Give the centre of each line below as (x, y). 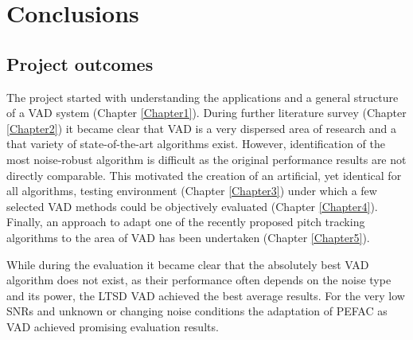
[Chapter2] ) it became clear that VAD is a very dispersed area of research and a (201, 128)
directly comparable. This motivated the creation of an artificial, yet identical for (204, 175)
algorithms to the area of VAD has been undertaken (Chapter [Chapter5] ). (188, 237)
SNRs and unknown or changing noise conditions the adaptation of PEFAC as (197, 311)
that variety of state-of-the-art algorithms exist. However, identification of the (196, 144)
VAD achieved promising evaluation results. (113, 326)
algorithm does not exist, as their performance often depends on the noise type (199, 280)
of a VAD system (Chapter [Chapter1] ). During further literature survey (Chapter (206, 113)
